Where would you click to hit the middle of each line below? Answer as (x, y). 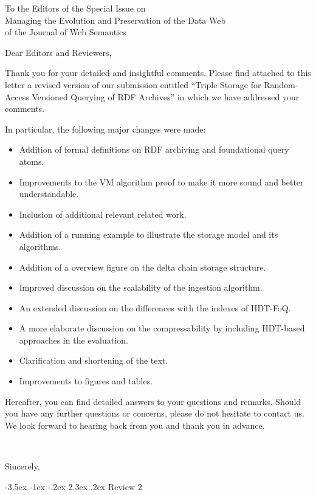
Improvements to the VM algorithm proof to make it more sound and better (161, 182)
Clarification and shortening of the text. (94, 360)
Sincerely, (22, 466)
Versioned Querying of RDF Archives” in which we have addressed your (166, 96)
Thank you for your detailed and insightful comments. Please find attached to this (158, 73)
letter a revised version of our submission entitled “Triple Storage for (133, 84)
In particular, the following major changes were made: (105, 129)
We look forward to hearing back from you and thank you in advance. (135, 425)
